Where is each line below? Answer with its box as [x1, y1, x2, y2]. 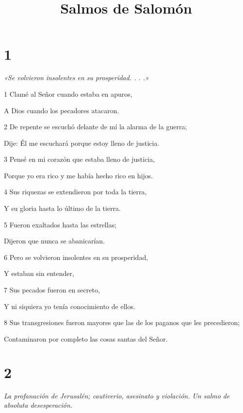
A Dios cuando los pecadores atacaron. [4, 105, 119, 115]
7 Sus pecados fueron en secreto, [4, 285, 100, 295]
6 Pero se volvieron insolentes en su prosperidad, [4, 252, 148, 262]
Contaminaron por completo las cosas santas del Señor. [4, 333, 168, 344]
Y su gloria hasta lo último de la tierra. [4, 203, 121, 213]
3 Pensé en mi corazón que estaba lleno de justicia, [4, 154, 155, 164]
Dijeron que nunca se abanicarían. [4, 236, 105, 246]
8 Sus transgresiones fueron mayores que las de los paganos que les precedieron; [4, 317, 240, 327]
